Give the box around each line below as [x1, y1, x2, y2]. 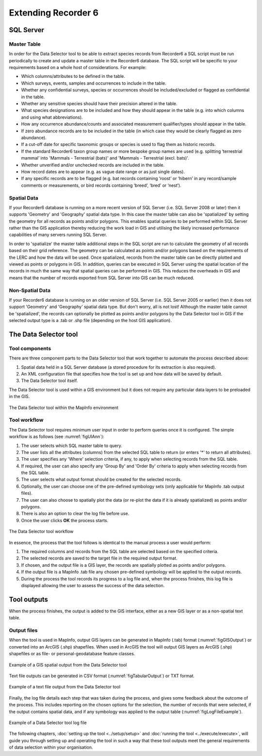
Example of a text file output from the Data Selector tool [9, 684, 121, 690]
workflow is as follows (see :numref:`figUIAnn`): [9, 433, 104, 440]
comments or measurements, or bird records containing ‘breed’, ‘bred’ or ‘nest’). [21, 182, 181, 188]
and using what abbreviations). [21, 114, 83, 120]
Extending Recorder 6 [9, 7, 99, 18]
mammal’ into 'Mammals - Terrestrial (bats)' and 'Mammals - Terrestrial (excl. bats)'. [21, 155, 189, 161]
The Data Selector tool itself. [21, 378, 78, 384]
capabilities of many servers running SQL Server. [9, 232, 107, 238]
